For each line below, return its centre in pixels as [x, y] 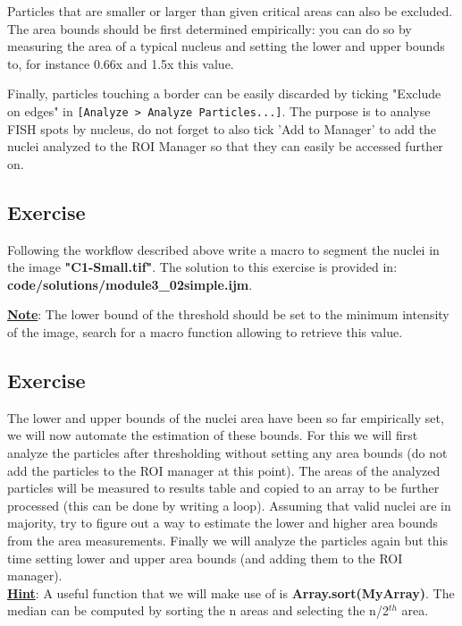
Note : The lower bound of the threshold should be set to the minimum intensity [228, 314]
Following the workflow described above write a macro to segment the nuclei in [223, 249]
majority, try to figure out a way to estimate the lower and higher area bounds [223, 523]
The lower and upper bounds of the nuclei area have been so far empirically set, [226, 417]
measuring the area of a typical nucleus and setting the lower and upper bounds [226, 46]
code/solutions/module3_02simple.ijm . [130, 284]
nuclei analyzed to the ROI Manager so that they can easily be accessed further [225, 146]
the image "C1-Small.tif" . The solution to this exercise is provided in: [202, 267]
